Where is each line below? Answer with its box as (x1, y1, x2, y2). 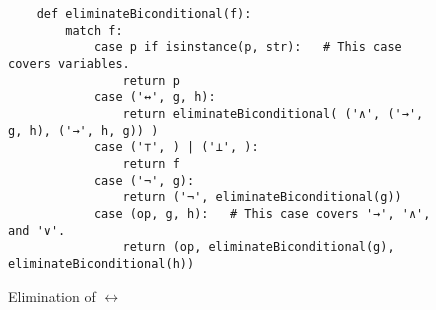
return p (122, 73, 180, 88)
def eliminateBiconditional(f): (36, 7, 252, 21)
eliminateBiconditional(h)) (8, 256, 195, 271)
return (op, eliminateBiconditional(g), (122, 240, 395, 255)
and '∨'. (8, 223, 66, 238)
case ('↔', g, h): (93, 90, 216, 105)
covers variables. (8, 56, 130, 71)
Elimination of (8, 285, 96, 306)
